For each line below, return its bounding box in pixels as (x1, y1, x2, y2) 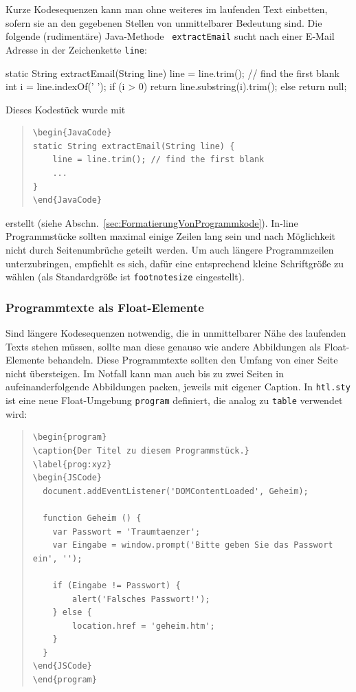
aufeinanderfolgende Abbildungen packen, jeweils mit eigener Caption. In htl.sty (5, 379, 351, 394)
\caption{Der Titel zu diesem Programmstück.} (32, 445, 249, 456)
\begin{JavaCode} (32, 128, 112, 138)
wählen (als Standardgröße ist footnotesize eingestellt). (5, 269, 245, 284)
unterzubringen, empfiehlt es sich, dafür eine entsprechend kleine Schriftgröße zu (5, 256, 344, 270)
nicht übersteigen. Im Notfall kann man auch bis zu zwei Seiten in (5, 366, 285, 380)
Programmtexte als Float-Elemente (5, 298, 204, 315)
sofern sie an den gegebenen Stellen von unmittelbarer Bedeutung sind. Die (5, 15, 322, 30)
